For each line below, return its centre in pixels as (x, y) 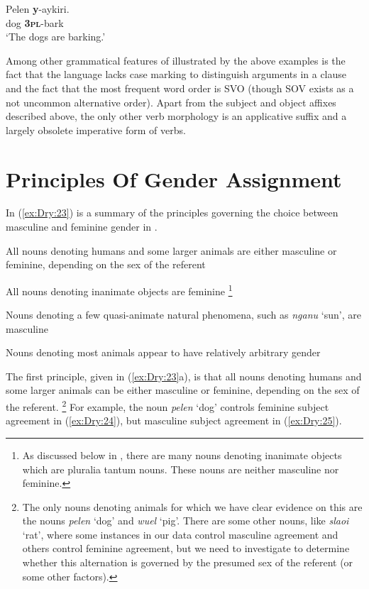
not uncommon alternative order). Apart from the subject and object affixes (171, 102)
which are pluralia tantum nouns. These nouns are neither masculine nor (181, 469)
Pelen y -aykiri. (38, 9)
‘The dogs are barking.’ (56, 37)
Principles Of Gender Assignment (174, 178)
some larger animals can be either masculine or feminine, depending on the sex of (183, 390)
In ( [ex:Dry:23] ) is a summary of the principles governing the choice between (172, 213)
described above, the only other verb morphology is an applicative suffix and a (176, 116)
